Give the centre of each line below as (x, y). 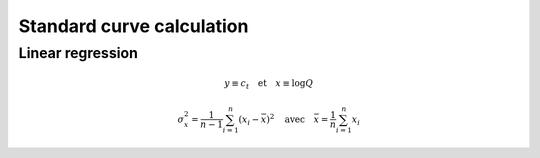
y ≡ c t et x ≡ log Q (269, 84)
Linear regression (78, 53)
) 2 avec (285, 118)
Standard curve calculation (133, 26)
